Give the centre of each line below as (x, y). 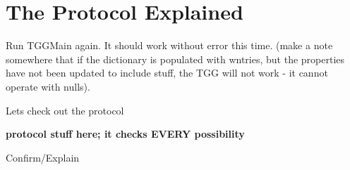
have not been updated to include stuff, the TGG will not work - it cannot (167, 73)
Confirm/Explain (43, 157)
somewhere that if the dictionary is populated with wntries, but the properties (175, 59)
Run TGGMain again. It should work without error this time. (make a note (169, 45)
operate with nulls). (48, 86)
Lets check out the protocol (65, 110)
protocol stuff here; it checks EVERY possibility (125, 134)
